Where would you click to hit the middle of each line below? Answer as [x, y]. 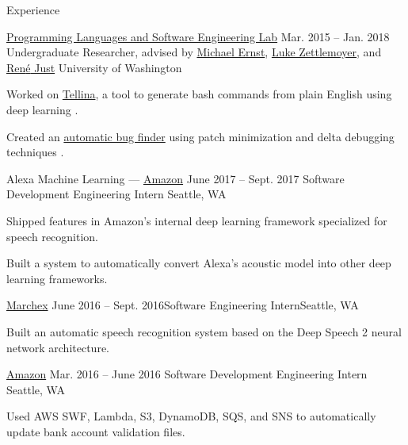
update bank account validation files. [96, 431]
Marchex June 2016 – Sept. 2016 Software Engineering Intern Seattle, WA [183, 305]
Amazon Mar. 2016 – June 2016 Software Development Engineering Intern [187, 374]
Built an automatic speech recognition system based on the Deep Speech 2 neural [204, 331]
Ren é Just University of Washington [94, 67]
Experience [33, 10]
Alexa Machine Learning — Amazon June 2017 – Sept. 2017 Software [175, 178]
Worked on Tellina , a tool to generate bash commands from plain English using [199, 94]
